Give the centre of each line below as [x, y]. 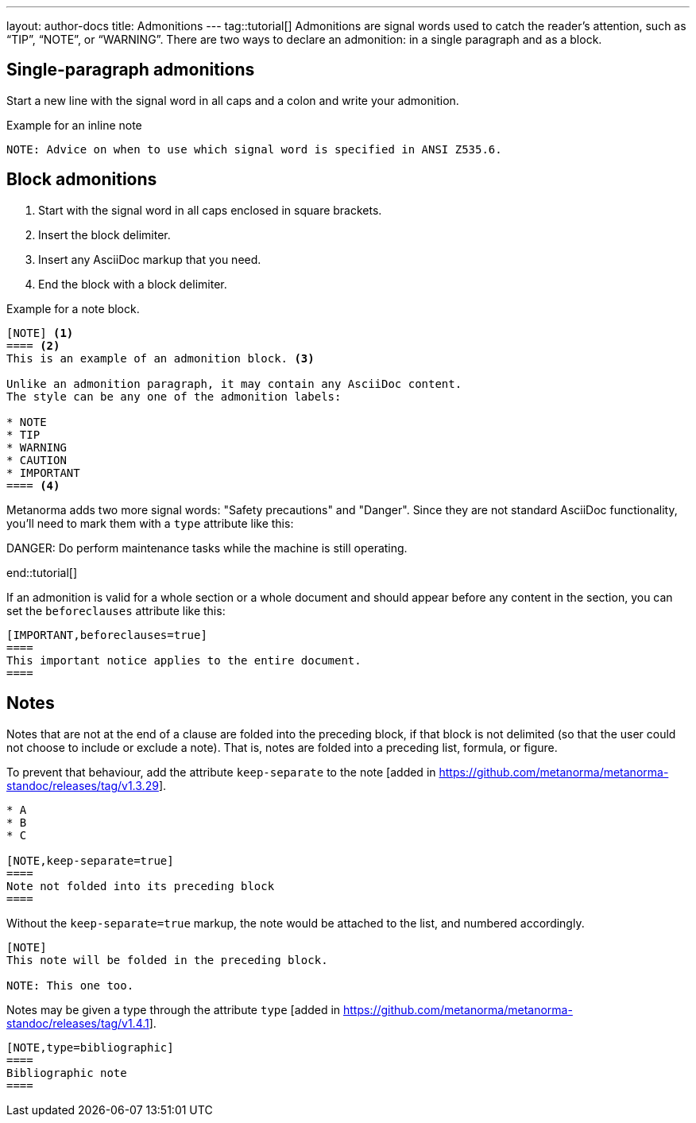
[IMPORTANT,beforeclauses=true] [107, 635]
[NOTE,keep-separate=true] [90, 860]
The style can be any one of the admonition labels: [174, 396]
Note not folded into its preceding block [141, 886]
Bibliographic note [67, 1073]
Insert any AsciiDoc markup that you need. [150, 259]
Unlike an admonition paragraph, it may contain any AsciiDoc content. [234, 383]
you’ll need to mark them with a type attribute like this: [150, 523]
